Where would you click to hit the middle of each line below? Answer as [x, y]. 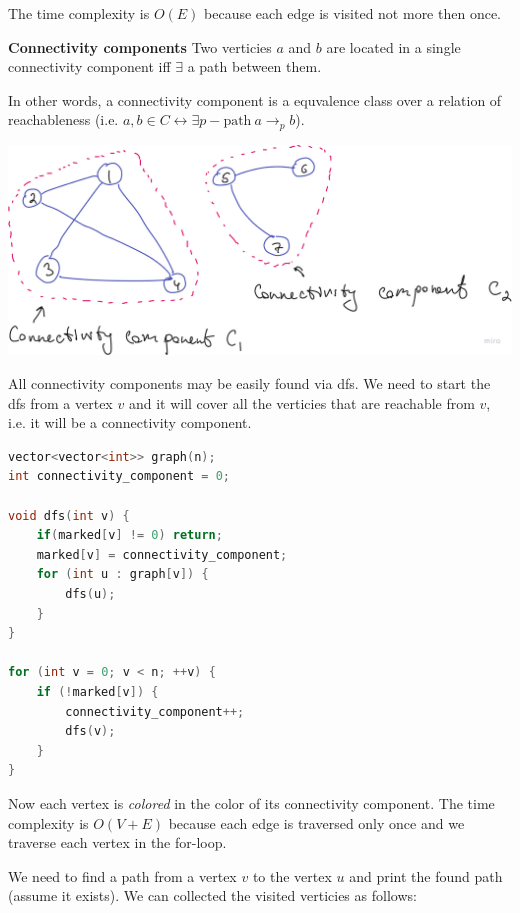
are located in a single [393, 46]
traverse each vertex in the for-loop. [117, 842]
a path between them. [254, 66]
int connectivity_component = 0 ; [119, 476]
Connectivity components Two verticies [140, 46]
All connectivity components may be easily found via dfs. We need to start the [249, 383]
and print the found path [426, 875]
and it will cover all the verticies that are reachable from [301, 402]
